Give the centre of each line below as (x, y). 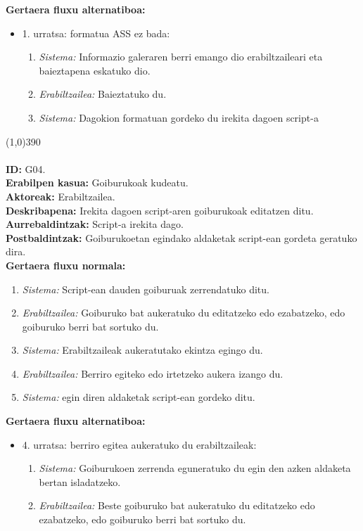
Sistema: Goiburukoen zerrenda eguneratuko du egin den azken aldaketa (195, 468)
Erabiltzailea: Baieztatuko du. (103, 94)
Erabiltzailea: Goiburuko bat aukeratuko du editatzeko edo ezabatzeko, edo (184, 313)
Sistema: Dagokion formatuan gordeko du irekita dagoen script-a (179, 117)
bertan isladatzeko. (80, 481)
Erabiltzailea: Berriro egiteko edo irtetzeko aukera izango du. (153, 373)
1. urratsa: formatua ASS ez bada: (96, 33)
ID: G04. (26, 168)
